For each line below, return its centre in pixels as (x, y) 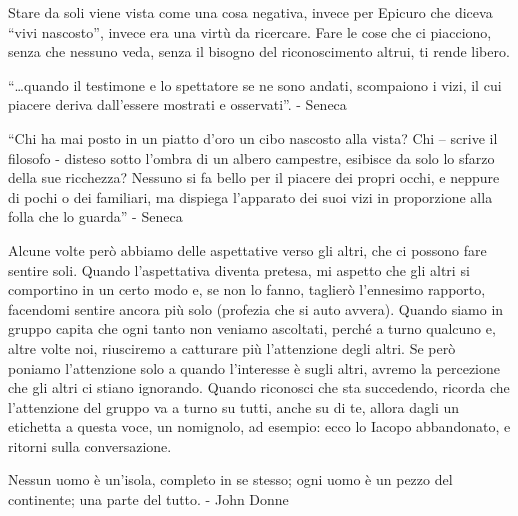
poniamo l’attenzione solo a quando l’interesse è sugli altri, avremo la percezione (254, 367)
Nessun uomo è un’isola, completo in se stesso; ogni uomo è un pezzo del (230, 479)
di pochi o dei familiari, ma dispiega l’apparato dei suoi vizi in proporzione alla (250, 196)
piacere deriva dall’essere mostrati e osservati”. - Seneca (177, 104)
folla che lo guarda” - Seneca (95, 216)
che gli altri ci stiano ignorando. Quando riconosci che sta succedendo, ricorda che (259, 387)
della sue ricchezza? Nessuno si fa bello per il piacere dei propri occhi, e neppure (254, 177)
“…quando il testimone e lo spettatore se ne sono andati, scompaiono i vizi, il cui (255, 84)
